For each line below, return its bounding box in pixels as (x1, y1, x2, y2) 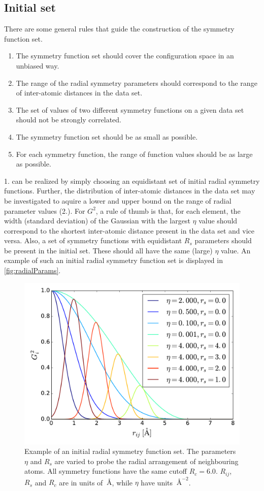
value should (199, 215, 238, 226)
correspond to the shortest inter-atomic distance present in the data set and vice (4, 225, 254, 236)
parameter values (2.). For (4, 205, 85, 216)
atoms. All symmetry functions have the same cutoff (24, 466, 187, 476)
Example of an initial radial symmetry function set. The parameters (24, 446, 236, 456)
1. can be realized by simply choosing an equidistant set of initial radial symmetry (4, 175, 260, 186)
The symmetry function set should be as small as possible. (16, 131, 198, 142)
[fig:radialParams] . (4, 265, 61, 276)
